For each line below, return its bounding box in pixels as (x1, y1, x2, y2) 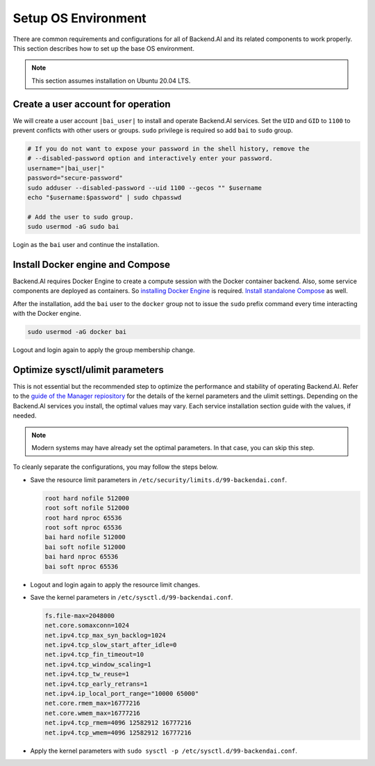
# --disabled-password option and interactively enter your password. (27, 154, 274, 163)
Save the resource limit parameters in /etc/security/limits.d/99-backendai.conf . (30, 475, 287, 484)
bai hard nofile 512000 (44, 533, 126, 541)
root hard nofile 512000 (44, 494, 130, 502)
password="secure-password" (27, 174, 123, 182)
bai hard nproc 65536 (44, 553, 119, 561)
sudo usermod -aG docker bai (27, 328, 127, 336)
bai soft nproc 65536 (44, 562, 119, 570)
